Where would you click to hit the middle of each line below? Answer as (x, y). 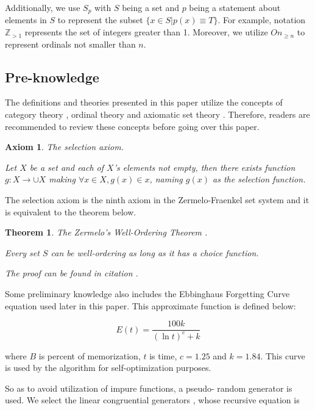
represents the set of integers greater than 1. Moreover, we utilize (146, 32)
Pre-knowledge (52, 77)
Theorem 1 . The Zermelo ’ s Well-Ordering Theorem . (106, 232)
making (62, 179)
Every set (22, 252)
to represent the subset (100, 20)
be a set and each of (67, 167)
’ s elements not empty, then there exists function (204, 167)
